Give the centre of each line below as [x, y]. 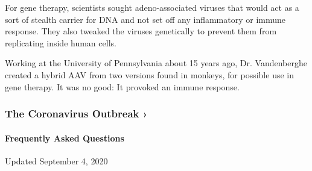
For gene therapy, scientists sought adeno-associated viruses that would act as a [152, 7]
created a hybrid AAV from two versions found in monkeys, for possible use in [149, 74]
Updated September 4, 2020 [56, 160]
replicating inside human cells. [61, 42]
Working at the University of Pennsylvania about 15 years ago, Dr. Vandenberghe [156, 63]
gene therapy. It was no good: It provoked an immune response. [122, 86]
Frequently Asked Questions [65, 138]
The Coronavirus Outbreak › [76, 113]
